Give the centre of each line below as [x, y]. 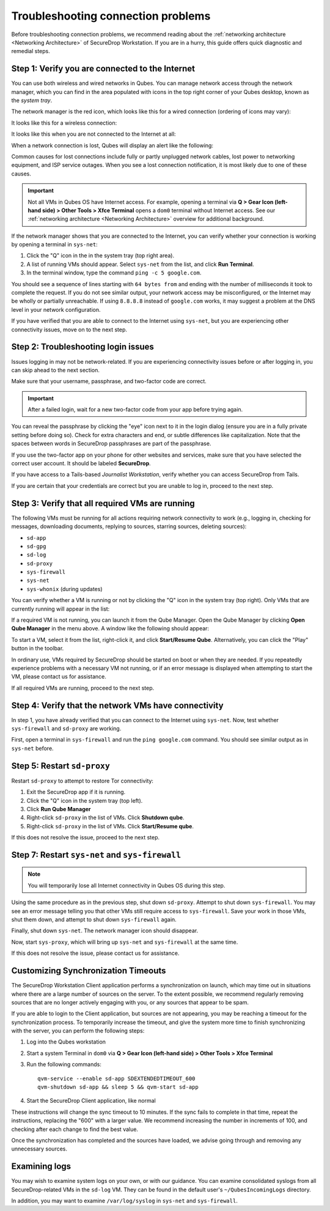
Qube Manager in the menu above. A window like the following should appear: [110, 628]
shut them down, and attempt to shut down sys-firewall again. [94, 919]
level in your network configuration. [56, 309]
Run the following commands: [64, 1064]
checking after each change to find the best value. [75, 1129]
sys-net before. [33, 748]
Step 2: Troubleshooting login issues [82, 347]
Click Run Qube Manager [59, 809]
